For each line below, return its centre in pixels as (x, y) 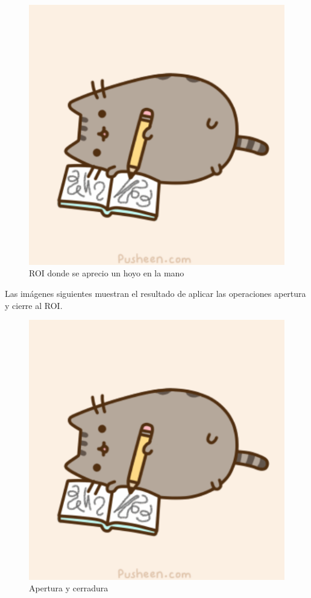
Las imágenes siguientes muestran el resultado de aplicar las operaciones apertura (155, 293)
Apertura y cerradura (69, 588)
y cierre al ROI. (34, 305)
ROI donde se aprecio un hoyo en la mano (107, 273)
